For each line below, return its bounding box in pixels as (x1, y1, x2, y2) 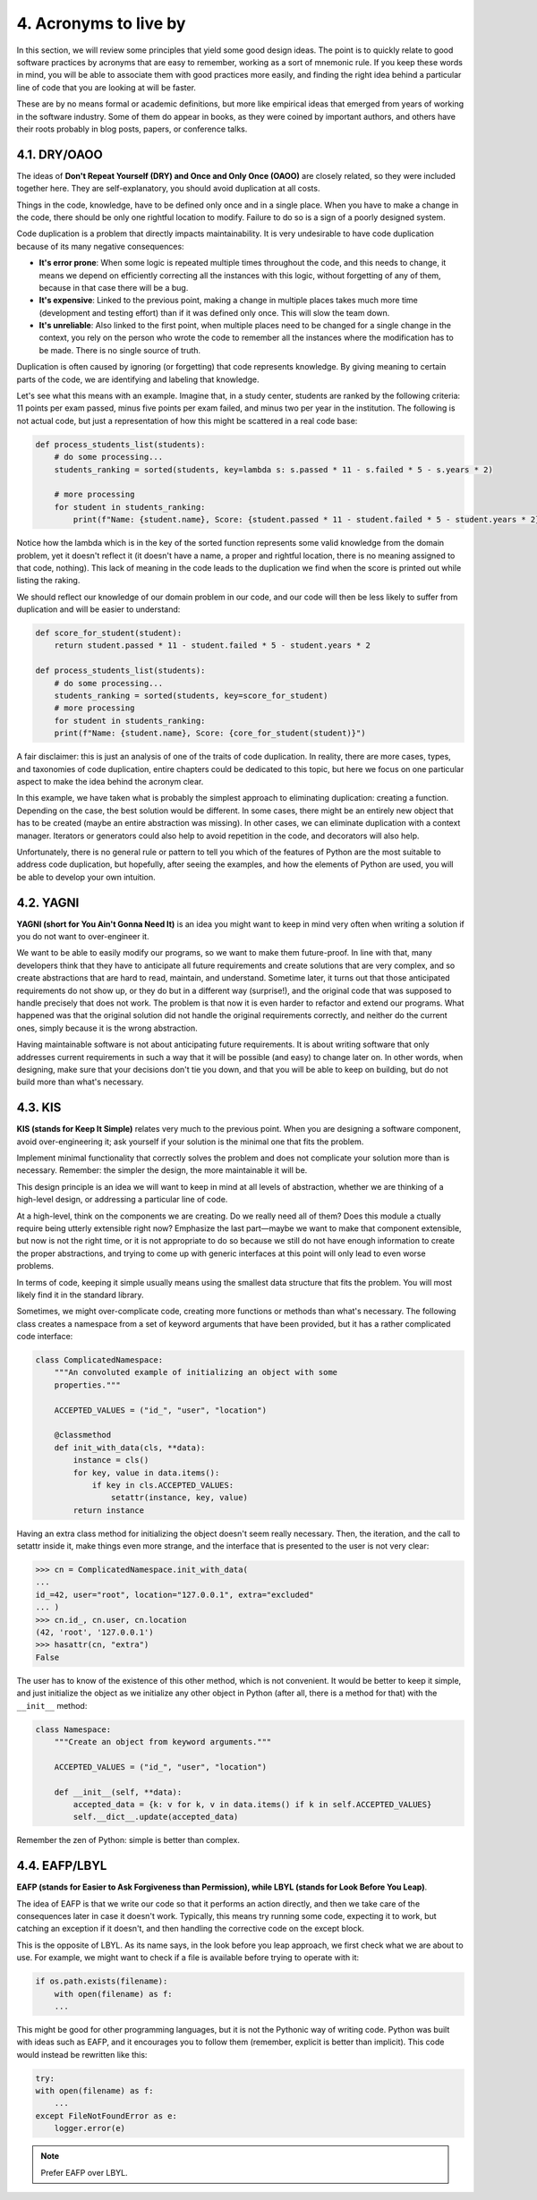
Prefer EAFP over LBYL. (40, 2167, 129, 2178)
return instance (72, 1505, 145, 1516)
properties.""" (54, 1380, 121, 1390)
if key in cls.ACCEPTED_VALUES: (91, 1480, 234, 1490)
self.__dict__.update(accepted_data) (72, 1812, 239, 1822)
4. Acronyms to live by (16, 13, 186, 33)
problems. (16, 1261, 54, 1271)
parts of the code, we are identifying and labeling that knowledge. (16, 374, 260, 385)
